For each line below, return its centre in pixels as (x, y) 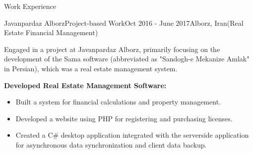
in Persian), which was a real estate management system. (91, 68)
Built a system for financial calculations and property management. (118, 102)
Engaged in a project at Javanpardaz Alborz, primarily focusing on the (112, 49)
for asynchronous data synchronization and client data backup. (111, 144)
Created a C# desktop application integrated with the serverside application (132, 135)
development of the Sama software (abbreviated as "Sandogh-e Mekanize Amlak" (127, 59)
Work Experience (30, 6)
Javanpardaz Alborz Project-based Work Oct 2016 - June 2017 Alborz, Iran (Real (124, 23)
